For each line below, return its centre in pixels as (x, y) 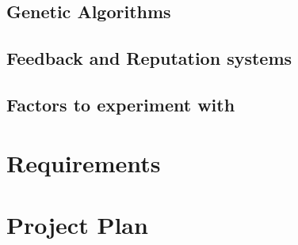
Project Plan (77, 224)
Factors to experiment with (121, 104)
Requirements (84, 162)
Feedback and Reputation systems (149, 58)
